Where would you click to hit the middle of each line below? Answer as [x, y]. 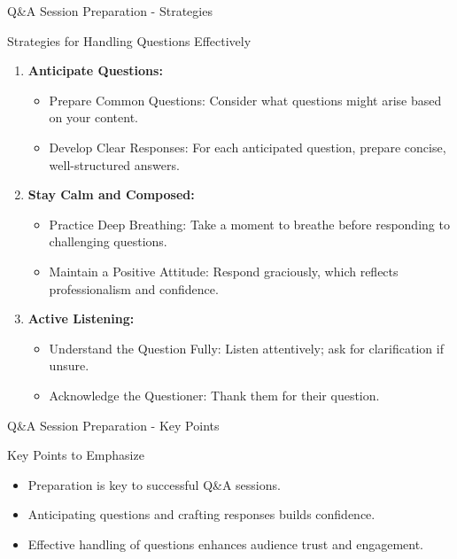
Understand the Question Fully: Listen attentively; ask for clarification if [246, 348]
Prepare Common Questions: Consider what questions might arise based [245, 100]
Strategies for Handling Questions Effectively [129, 40]
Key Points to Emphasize [76, 455]
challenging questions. [108, 241]
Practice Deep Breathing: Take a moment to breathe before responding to [249, 224]
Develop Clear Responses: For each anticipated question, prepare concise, [248, 147]
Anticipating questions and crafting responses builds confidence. [201, 514]
